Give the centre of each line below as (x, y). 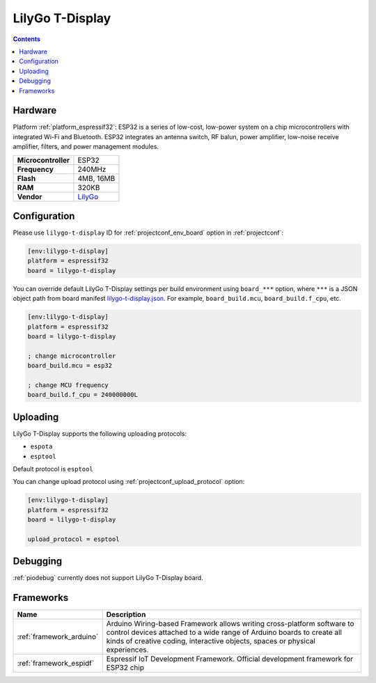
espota (41, 447)
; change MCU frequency (68, 385)
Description (126, 615)
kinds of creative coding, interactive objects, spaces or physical (211, 641)
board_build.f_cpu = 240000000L (83, 395)
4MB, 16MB (96, 178)
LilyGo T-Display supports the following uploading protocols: (100, 433)
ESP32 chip (125, 668)
